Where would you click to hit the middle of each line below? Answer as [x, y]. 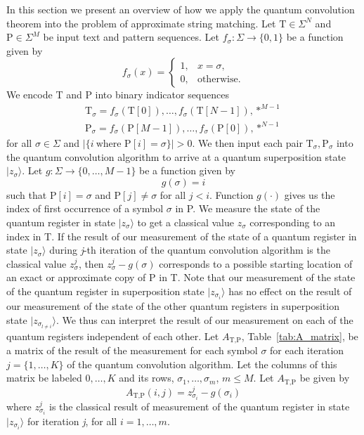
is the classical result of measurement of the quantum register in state [200, 406]
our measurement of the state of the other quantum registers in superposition [173, 306]
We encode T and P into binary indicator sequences [118, 95]
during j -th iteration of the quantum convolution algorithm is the [190, 250]
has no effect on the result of [290, 291]
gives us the [310, 194]
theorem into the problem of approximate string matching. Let [141, 23]
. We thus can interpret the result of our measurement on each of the [204, 319]
